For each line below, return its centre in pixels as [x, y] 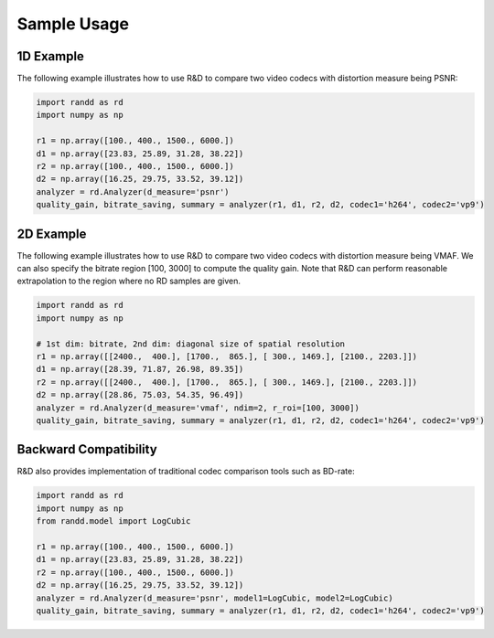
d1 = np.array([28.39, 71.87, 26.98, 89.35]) [140, 369]
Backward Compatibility [87, 449]
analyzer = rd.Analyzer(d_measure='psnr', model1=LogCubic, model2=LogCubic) [215, 598]
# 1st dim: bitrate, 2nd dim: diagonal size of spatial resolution [191, 344]
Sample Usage [73, 24]
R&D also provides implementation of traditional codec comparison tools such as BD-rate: [186, 472]
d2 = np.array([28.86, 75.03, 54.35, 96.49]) [140, 395]
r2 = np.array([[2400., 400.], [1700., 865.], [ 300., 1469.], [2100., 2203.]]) [227, 382]
